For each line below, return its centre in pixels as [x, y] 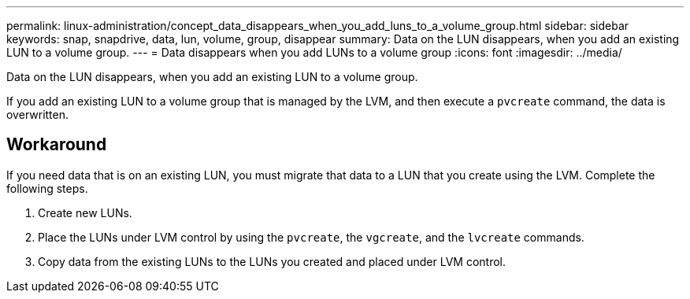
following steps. [47, 188]
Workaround [57, 145]
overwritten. [38, 114]
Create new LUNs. [85, 212]
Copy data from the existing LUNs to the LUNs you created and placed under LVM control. [272, 261]
